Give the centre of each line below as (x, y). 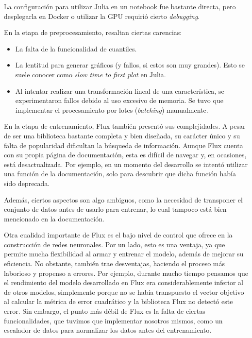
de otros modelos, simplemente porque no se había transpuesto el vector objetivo (124, 292)
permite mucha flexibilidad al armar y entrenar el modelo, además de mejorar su (124, 254)
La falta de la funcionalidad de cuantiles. (76, 48)
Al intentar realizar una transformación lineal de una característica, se (120, 91)
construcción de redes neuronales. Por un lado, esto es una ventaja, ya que (115, 244)
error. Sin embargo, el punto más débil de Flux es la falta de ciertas (105, 311)
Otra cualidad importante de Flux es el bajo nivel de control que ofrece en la (118, 235)
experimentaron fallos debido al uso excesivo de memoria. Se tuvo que (119, 100)
